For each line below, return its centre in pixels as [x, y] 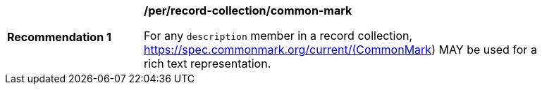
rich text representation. [208, 63]
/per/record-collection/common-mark [248, 10]
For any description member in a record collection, [278, 36]
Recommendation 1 [59, 37]
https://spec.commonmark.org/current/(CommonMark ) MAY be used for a [340, 50]
